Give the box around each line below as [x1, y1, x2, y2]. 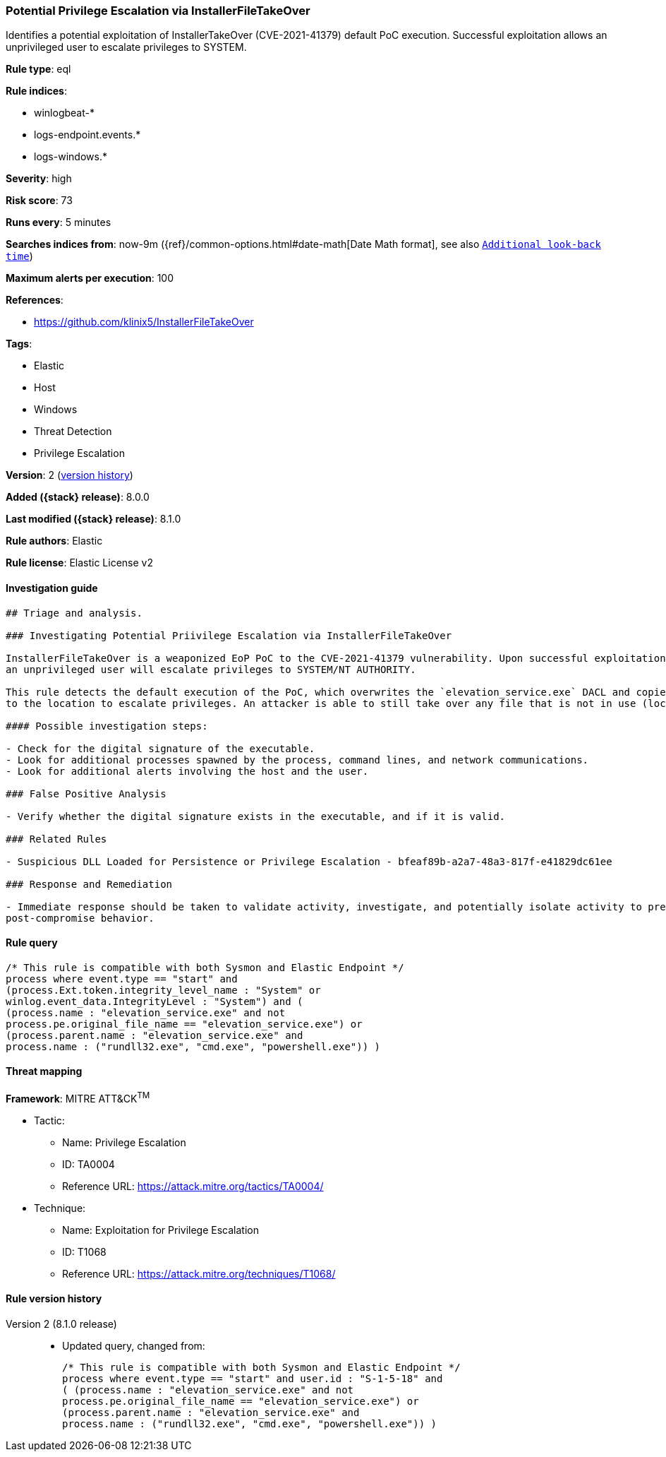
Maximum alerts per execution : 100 [6, 272, 174, 285]
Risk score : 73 [6, 194, 73, 207]
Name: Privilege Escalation [62, 1136, 186, 1148]
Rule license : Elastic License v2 [6, 557, 153, 569]
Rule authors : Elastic [6, 535, 103, 547]
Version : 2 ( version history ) [6, 469, 133, 482]
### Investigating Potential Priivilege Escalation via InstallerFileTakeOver [6, 629, 452, 641]
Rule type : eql [6, 63, 71, 76]
